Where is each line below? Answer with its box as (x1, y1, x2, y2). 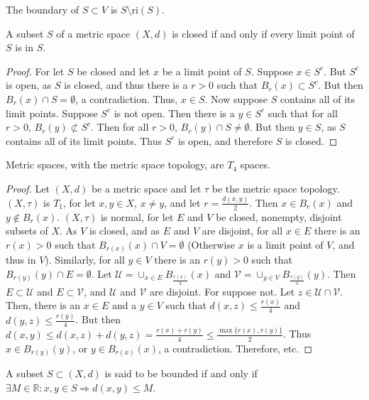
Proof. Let (6, 180, 50, 195)
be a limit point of (162, 63, 242, 78)
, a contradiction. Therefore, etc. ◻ (158, 340, 313, 355)
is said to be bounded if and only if (104, 366, 258, 381)
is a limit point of (247, 237, 324, 252)
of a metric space (56, 26, 131, 40)
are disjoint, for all (202, 223, 283, 238)
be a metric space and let (91, 180, 202, 195)
